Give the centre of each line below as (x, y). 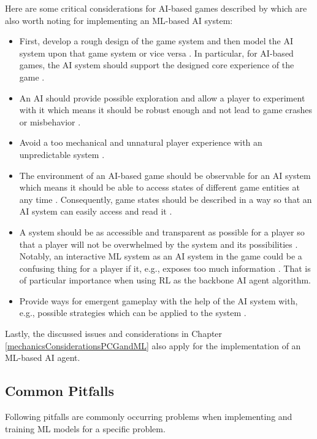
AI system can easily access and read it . (96, 211)
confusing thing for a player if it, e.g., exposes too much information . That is (165, 268)
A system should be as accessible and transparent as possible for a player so (162, 231)
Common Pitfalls (59, 391)
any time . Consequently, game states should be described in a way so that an (166, 199)
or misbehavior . (50, 121)
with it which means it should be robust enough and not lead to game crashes (166, 110)
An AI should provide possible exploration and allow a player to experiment (162, 97)
